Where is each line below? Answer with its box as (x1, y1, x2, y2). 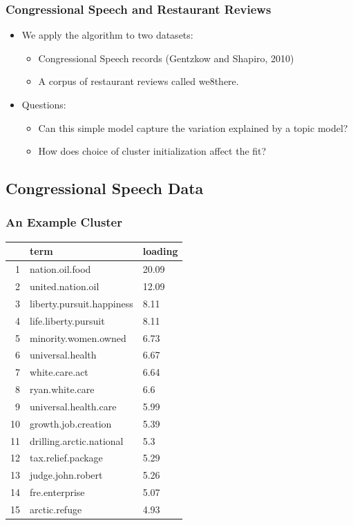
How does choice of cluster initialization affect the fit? (38, 144, 267, 158)
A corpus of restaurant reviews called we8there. (38, 74, 239, 88)
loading (142, 244, 178, 258)
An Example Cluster (6, 213, 122, 231)
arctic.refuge (30, 502, 82, 516)
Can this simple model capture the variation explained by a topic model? (38, 120, 348, 135)
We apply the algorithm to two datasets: (21, 28, 193, 42)
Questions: (21, 97, 66, 111)
